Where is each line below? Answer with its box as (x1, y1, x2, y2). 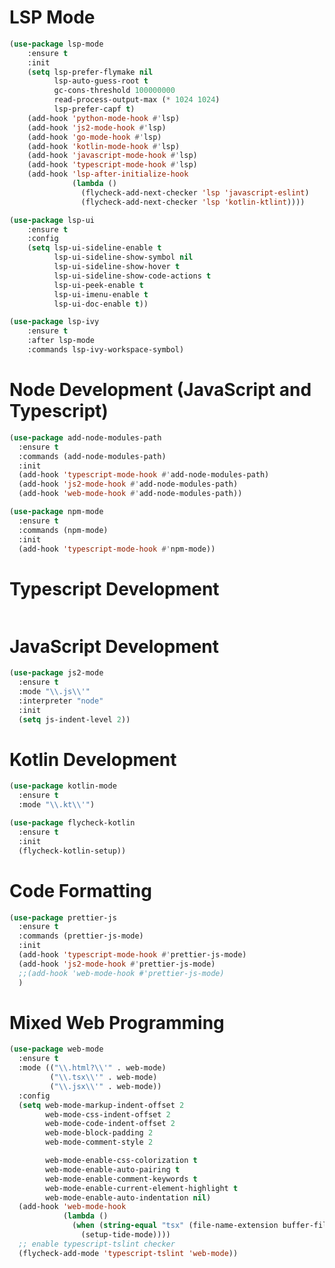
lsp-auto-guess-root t (53, 76, 149, 86)
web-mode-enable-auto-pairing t (45, 1164, 181, 1175)
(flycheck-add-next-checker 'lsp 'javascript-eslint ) (80, 187, 310, 198)
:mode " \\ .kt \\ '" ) (18, 800, 96, 810)
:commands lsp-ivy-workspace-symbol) (27, 345, 185, 355)
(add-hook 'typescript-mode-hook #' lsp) (27, 160, 198, 170)
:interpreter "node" (18, 696, 104, 706)
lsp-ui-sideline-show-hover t (53, 262, 181, 272)
